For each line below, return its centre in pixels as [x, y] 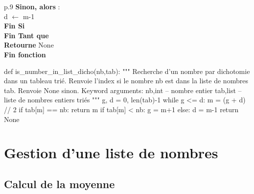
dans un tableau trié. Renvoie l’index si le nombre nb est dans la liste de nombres [126, 81]
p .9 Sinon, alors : [32, 6]
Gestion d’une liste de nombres [111, 153]
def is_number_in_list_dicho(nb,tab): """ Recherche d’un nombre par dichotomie [127, 71]
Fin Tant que [26, 35]
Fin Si [14, 26]
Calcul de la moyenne [59, 183]
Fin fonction [25, 54]
